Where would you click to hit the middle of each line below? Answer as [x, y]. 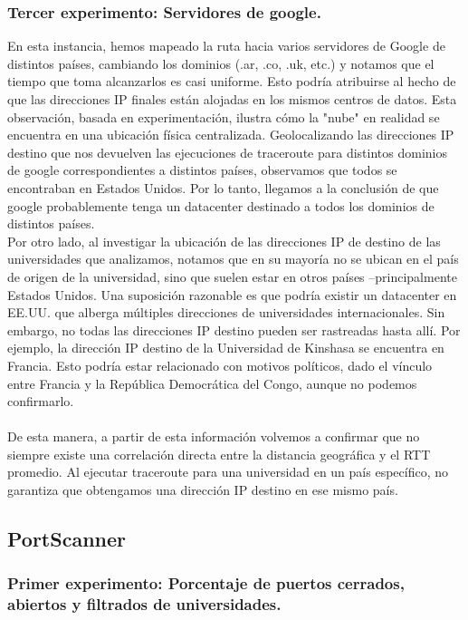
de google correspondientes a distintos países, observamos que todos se [202, 170]
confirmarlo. [41, 401]
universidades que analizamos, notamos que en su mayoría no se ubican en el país [233, 259]
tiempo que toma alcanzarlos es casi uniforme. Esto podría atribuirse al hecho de [232, 81]
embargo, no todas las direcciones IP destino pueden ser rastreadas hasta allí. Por [234, 329]
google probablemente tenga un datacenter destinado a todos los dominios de [221, 205]
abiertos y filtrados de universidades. [144, 604]
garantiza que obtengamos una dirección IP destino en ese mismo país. [203, 490]
